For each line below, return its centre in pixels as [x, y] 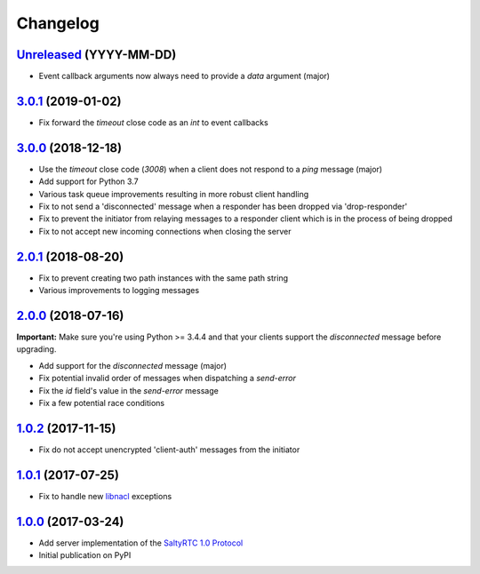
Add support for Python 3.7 [88, 181]
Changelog [58, 23]
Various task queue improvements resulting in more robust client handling [174, 194]
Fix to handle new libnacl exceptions [105, 496]
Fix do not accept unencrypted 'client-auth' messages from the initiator [169, 450]
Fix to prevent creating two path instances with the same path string [164, 278]
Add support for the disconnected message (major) [132, 365]
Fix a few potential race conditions [101, 403]
